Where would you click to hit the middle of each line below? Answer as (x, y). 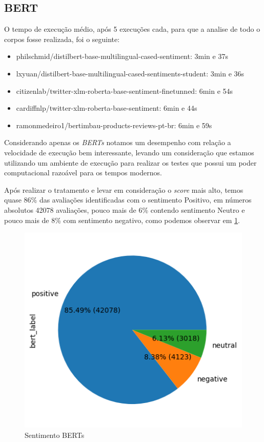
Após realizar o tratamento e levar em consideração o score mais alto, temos (124, 189)
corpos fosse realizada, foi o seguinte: (62, 39)
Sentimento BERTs (55, 435)
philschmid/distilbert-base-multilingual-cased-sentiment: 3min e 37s (122, 56)
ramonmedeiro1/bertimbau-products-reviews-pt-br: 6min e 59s (114, 125)
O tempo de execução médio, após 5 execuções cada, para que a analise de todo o (132, 29)
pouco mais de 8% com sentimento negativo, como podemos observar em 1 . (122, 220)
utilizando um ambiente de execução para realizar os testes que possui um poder (130, 162)
